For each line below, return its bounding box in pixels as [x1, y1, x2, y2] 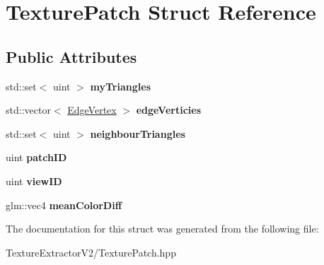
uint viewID [6, 173, 62, 188]
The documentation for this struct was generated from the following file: [6, 221, 319, 236]
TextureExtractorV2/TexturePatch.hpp [6, 245, 176, 259]
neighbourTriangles [90, 126, 185, 141]
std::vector [6, 102, 51, 117]
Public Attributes [6, 45, 137, 67]
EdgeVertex [67, 102, 117, 117]
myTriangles [90, 78, 151, 93]
